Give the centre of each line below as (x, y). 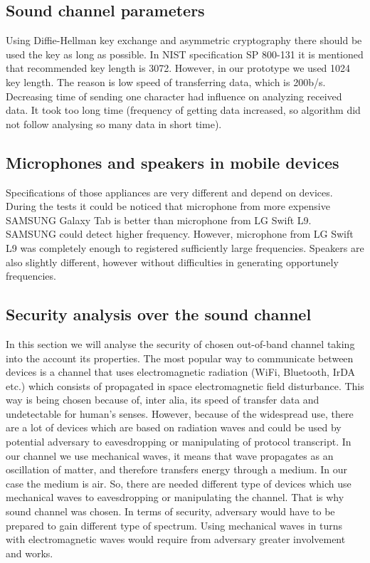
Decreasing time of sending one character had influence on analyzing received (174, 96)
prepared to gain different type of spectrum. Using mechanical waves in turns (174, 525)
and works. (30, 553)
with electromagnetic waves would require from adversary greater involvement (176, 539)
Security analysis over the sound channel (159, 314)
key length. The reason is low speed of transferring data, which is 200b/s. (166, 81)
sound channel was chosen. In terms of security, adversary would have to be (170, 511)
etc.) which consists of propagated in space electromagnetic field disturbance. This (185, 385)
